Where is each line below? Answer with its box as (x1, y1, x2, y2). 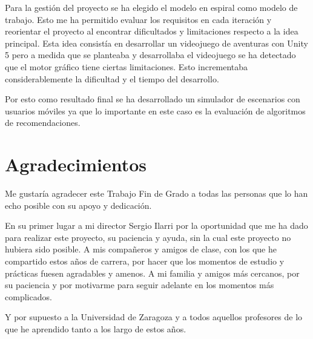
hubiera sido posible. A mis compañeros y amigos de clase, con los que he (5, 243, 277, 255)
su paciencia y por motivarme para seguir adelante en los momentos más (5, 278, 274, 291)
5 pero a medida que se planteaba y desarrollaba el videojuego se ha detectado (5, 48, 296, 61)
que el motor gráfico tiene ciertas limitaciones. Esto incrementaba (5, 60, 248, 73)
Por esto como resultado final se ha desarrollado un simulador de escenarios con (5, 93, 300, 105)
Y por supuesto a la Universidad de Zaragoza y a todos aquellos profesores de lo (5, 311, 303, 323)
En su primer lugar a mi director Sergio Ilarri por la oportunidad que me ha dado (5, 219, 308, 232)
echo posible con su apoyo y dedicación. (5, 199, 152, 211)
